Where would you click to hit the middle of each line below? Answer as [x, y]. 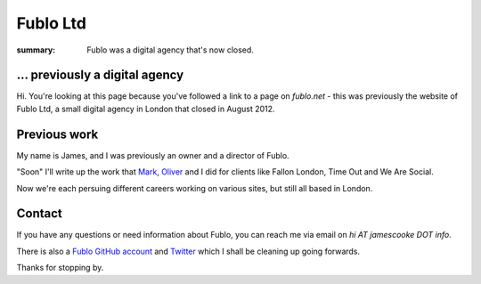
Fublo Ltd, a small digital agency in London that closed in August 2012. [146, 109]
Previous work [57, 134]
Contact [39, 214]
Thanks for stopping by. [60, 268]
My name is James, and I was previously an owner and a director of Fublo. [153, 155]
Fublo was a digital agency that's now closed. [170, 50]
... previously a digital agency [100, 75]
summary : [36, 50]
